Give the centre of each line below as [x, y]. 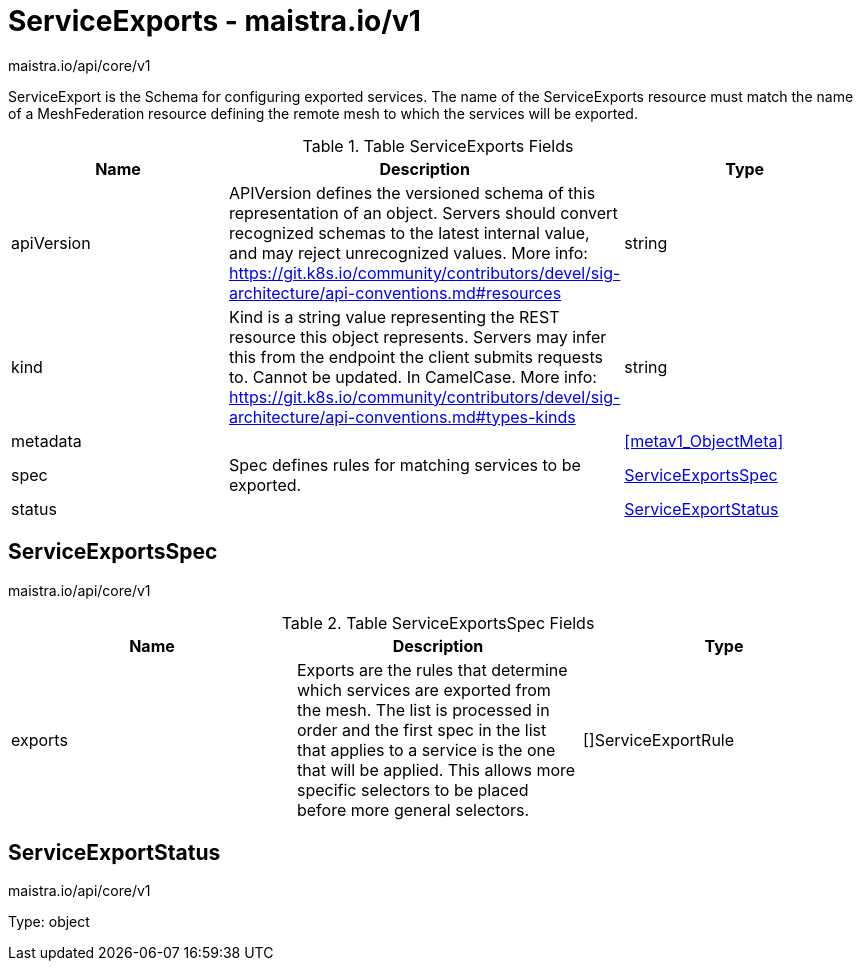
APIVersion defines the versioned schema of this [412, 192]
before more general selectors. [413, 809]
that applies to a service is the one [426, 749]
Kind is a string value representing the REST [394, 316]
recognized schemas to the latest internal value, [409, 232]
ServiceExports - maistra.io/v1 [214, 21]
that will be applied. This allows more [436, 769]
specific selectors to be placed [412, 789]
